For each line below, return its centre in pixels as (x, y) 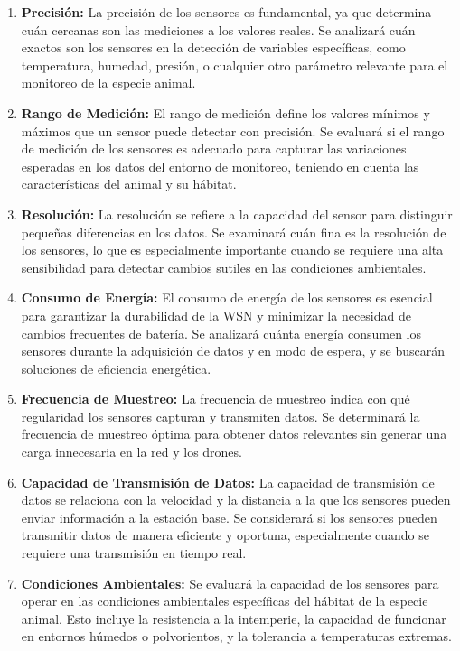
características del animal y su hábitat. (129, 184)
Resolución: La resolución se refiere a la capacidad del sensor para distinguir (237, 214)
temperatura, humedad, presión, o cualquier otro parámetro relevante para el (235, 65)
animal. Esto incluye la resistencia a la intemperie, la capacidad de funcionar (234, 618)
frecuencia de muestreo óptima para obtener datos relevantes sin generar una (234, 434)
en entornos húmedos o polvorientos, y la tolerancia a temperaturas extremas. (237, 636)
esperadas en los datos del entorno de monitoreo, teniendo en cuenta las (220, 166)
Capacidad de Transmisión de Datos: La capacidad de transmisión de (228, 482)
